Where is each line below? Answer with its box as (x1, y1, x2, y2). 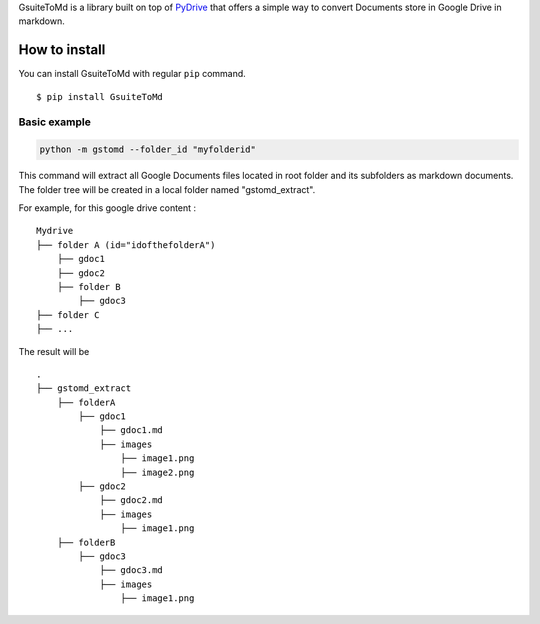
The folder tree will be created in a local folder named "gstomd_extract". (18, 183, 316, 195)
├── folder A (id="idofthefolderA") (36, 239, 216, 250)
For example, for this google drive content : (18, 202, 197, 214)
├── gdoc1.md (99, 425, 164, 436)
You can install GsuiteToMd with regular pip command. (18, 68, 247, 80)
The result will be (18, 345, 90, 357)
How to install (18, 41, 106, 59)
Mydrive (36, 225, 74, 237)
